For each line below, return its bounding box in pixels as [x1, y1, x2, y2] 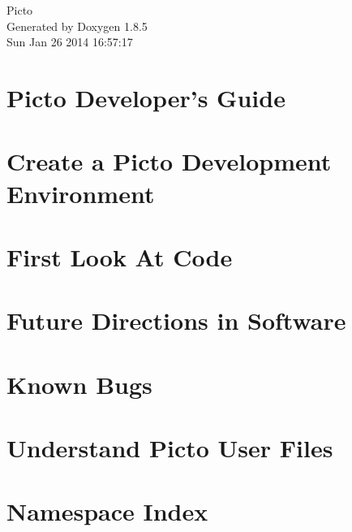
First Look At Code [6, 240, 233, 273]
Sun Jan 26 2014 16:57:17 [6, 33, 133, 50]
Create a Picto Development [6, 145, 332, 178]
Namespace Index [6, 495, 208, 528]
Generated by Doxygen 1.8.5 [6, 17, 148, 34]
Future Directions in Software [6, 304, 346, 337]
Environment [6, 176, 155, 210]
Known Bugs [6, 367, 152, 400]
